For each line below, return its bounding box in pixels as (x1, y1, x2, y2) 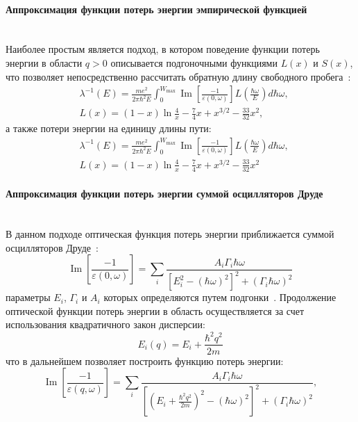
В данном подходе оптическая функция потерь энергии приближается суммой (6, 227, 334, 241)
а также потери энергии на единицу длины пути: (6, 121, 212, 136)
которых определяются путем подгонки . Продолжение (103, 290, 336, 305)
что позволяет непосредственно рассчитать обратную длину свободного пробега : (6, 69, 351, 83)
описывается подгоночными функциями (110, 55, 278, 70)
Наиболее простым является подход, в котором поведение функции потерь (6, 42, 320, 56)
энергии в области (6, 55, 83, 70)
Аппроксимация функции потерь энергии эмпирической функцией (6, 1, 307, 16)
